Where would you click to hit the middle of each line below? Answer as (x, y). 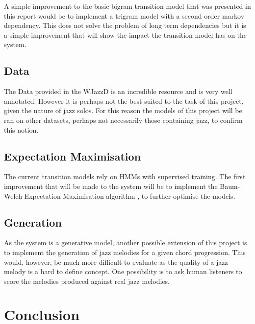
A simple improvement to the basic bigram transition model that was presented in (127, 6)
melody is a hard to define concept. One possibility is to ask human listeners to (123, 271)
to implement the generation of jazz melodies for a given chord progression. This (125, 252)
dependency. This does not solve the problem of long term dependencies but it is (125, 25)
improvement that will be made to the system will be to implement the (111, 186)
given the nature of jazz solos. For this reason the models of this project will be (123, 110)
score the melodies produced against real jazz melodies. (87, 281)
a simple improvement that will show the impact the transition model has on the (126, 35)
